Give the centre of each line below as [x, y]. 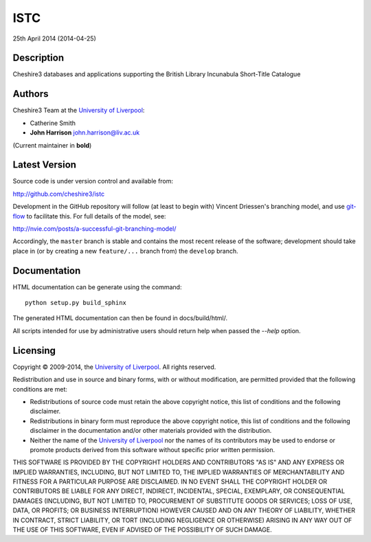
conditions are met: [40, 389]
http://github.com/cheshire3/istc [59, 194]
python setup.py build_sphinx [76, 303]
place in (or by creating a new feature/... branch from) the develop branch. [125, 251]
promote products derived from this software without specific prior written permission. [153, 449]
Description [38, 58]
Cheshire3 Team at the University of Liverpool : [79, 111]
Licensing [34, 350]
